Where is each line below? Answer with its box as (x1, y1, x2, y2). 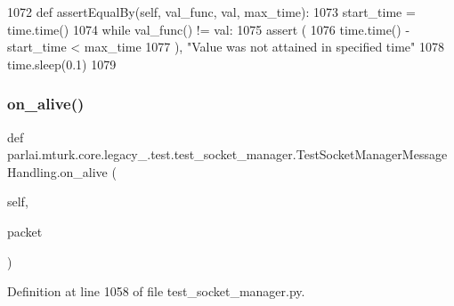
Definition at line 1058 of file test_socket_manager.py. (7, 282, 305, 301)
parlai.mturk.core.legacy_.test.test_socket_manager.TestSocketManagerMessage (7, 145, 448, 164)
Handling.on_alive (7, 162, 108, 181)
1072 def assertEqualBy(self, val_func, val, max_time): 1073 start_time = (7, 3, 416, 20)
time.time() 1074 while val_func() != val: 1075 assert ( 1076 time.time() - (7, 20, 410, 38)
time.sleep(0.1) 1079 (7, 54, 117, 73)
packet (7, 221, 43, 240)
